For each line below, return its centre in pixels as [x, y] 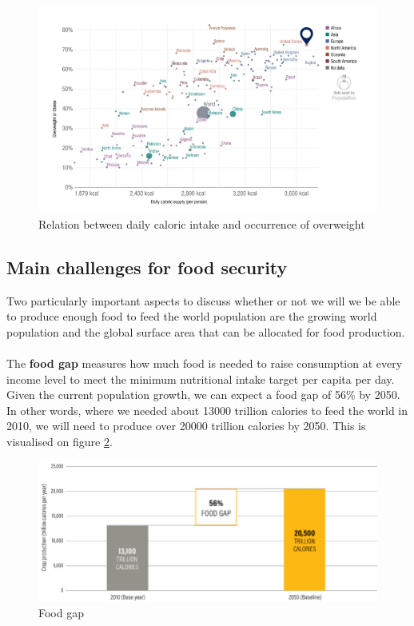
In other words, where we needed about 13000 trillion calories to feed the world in [207, 410]
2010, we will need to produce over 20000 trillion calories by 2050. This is [186, 426]
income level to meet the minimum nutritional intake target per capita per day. [201, 379]
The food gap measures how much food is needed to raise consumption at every [205, 363]
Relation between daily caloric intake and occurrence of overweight [202, 223]
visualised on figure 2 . [60, 441]
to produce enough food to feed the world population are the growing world [192, 316]
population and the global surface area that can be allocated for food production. [206, 331]
